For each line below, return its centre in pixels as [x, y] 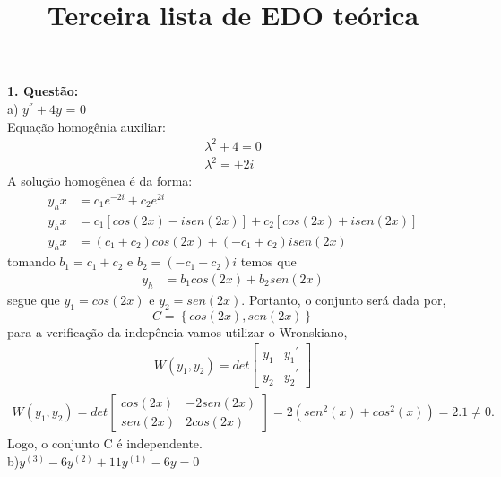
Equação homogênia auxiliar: [86, 126]
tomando [31, 261]
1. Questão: [43, 91]
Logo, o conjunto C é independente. [105, 443]
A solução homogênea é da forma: [100, 181]
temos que [268, 261]
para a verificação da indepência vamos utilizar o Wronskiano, [177, 331]
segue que [34, 299]
